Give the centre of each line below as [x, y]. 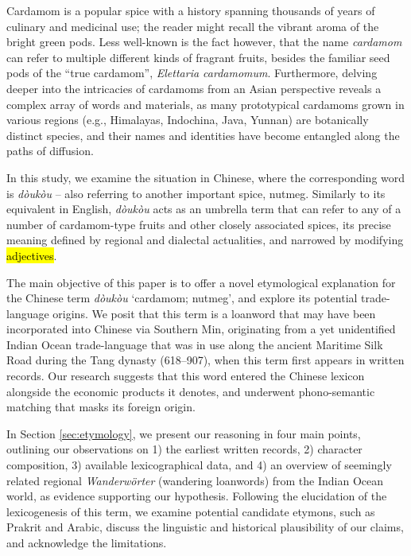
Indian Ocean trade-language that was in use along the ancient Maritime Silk [195, 344]
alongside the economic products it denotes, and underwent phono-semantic [191, 391]
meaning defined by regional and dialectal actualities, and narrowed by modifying [205, 240]
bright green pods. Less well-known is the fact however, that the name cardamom [204, 42]
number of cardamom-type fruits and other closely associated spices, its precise [199, 224]
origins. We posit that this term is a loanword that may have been [214, 313]
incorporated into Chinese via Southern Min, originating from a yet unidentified [201, 329]
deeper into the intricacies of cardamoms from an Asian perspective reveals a [194, 88]
